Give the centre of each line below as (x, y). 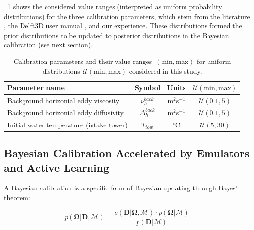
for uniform (214, 61)
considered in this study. (165, 71)
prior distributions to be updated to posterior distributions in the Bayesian (116, 35)
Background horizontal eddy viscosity (64, 100)
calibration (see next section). (48, 45)
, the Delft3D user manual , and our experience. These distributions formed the (123, 26)
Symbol (147, 88)
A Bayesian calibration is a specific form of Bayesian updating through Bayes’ (121, 188)
